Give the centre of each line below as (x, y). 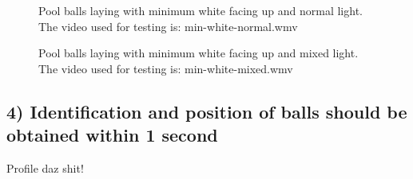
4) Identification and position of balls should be (207, 111)
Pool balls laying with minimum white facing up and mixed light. (199, 53)
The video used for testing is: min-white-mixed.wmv (166, 68)
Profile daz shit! (45, 167)
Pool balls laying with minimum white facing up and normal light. (201, 10)
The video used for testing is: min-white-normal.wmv (168, 26)
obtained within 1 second (112, 135)
